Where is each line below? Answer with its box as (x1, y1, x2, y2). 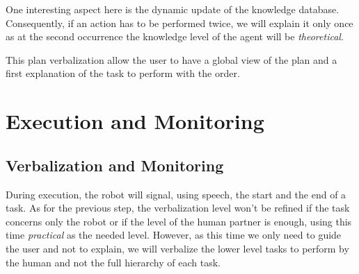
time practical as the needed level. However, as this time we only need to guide (6, 228, 342, 242)
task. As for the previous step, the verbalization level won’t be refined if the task (6, 200, 350, 215)
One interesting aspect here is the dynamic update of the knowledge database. (6, 2, 340, 16)
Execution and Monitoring (6, 107, 264, 135)
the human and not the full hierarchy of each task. (6, 255, 221, 269)
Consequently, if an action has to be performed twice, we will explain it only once (6, 15, 353, 30)
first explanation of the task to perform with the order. (6, 66, 240, 80)
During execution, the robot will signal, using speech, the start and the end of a (6, 187, 346, 201)
